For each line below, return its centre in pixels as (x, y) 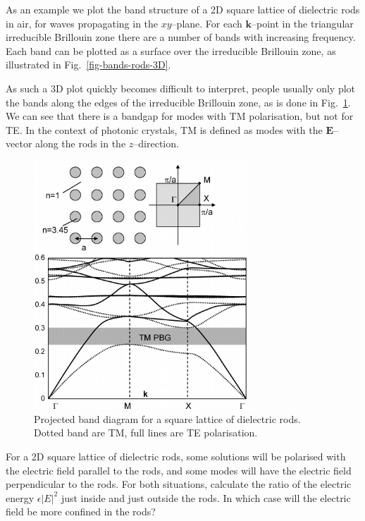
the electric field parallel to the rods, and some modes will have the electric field (179, 470)
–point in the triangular (302, 23)
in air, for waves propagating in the (82, 23)
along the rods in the (81, 143)
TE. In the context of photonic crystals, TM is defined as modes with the (164, 129)
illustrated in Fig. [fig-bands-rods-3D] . (88, 65)
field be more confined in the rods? (81, 511)
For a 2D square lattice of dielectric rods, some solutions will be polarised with (176, 456)
